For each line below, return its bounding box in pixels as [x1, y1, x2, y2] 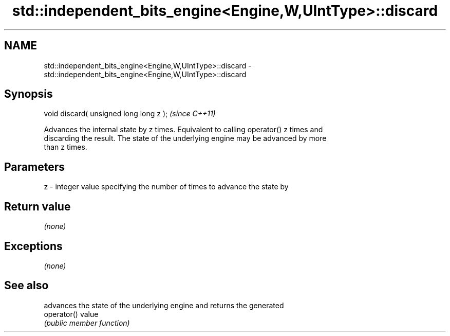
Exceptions [4, 239, 63, 253]
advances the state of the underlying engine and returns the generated [44, 300, 284, 310]
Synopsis [4, 87, 53, 101]
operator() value [44, 309, 99, 319]
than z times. [44, 143, 87, 152]
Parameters [4, 160, 65, 173]
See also [4, 279, 49, 292]
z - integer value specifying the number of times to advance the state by [44, 182, 289, 191]
